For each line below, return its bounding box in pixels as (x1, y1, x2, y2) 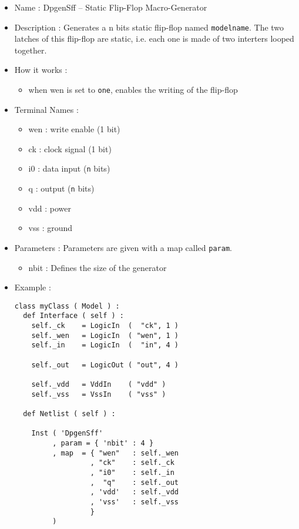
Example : (14, 281, 51, 293)
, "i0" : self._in (90, 468, 174, 477)
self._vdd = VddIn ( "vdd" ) (31, 380, 166, 389)
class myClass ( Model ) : (14, 302, 120, 310)
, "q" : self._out (90, 478, 179, 487)
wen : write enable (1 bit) (28, 123, 120, 135)
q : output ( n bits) (28, 182, 95, 195)
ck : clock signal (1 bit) (28, 142, 112, 155)
